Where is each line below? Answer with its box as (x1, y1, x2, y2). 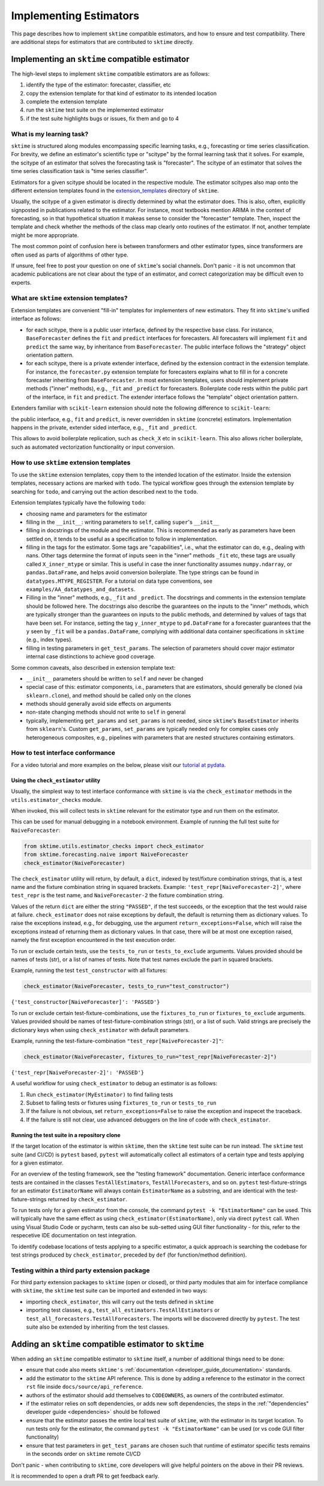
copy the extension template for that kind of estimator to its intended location (26, 89, 217, 97)
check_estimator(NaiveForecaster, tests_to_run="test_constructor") (23, 983, 230, 990)
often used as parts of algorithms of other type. (11, 251, 128, 258)
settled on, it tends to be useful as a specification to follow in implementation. (26, 535, 218, 542)
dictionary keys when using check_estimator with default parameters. (11, 1026, 190, 1033)
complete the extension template (26, 98, 107, 105)
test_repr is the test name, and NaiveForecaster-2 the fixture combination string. (11, 892, 224, 899)
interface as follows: (11, 315, 61, 323)
